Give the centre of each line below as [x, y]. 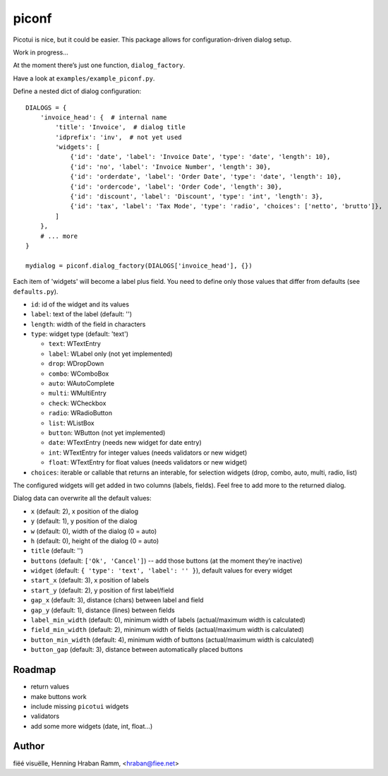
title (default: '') [57, 551]
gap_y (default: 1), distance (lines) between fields [103, 610]
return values [50, 687]
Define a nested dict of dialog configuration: [77, 91]
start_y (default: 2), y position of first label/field [102, 590]
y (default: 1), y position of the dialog [84, 521]
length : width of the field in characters [88, 324]
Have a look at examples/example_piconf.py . [84, 78]
